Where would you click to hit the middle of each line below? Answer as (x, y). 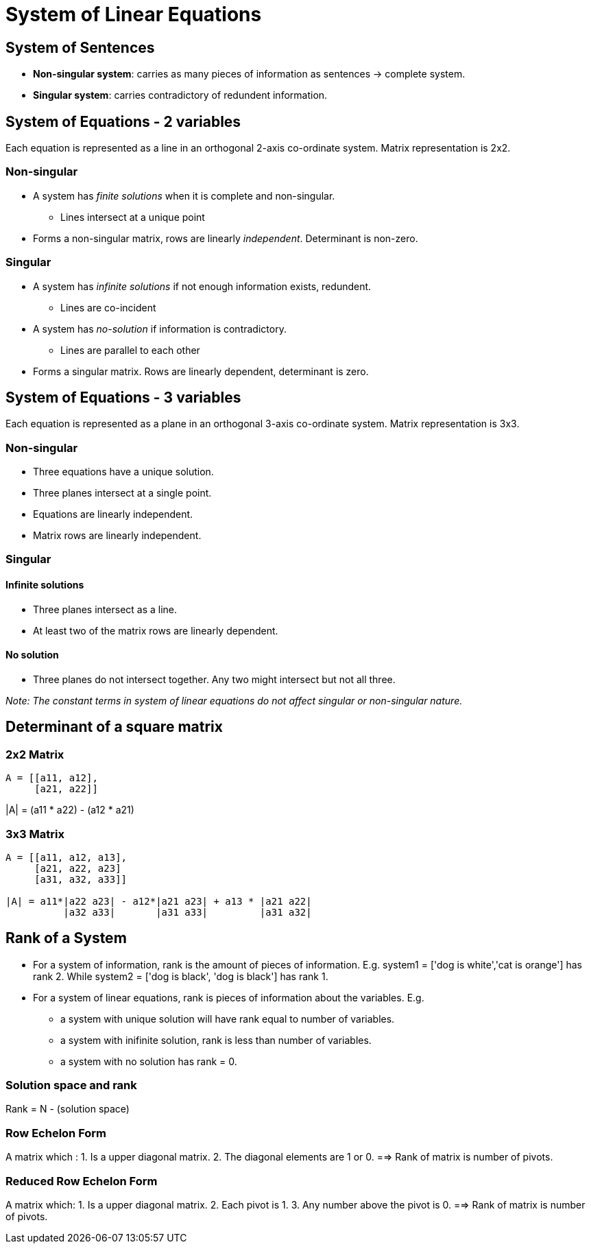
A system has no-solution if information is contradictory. (160, 329)
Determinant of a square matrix (114, 727)
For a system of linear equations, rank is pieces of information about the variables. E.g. (229, 997)
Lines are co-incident (108, 307)
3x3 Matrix (35, 834)
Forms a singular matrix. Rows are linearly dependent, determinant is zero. (201, 371)
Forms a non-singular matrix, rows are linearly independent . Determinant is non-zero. (226, 238)
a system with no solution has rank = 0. (149, 1061)
